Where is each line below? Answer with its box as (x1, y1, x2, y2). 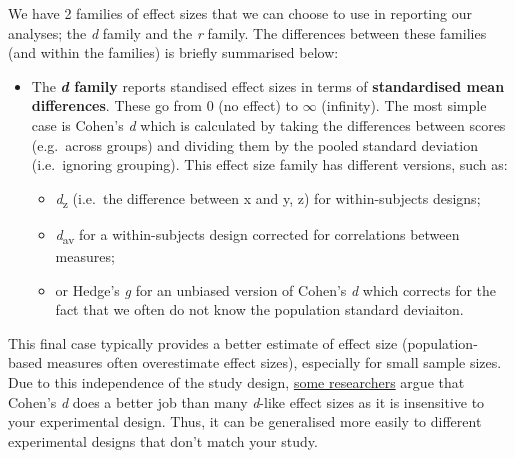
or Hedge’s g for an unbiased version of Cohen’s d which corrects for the (55, 279, 497, 300)
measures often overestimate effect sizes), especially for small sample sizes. (46, 352, 502, 373)
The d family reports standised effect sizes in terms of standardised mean (31, 75, 505, 96)
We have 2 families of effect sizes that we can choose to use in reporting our (8, 3, 472, 23)
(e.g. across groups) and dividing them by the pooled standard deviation (31, 134, 478, 155)
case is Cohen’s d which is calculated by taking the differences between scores (31, 114, 506, 135)
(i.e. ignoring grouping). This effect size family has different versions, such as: (31, 154, 508, 175)
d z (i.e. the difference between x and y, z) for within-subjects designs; (55, 187, 481, 211)
